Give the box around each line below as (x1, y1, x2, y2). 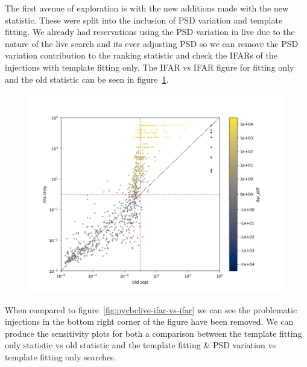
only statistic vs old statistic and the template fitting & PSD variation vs (5, 339, 276, 351)
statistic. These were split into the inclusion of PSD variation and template (5, 13, 283, 26)
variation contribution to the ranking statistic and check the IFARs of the (5, 49, 277, 62)
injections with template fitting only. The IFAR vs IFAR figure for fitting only (5, 60, 294, 73)
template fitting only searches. (5, 350, 116, 363)
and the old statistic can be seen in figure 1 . (5, 72, 169, 85)
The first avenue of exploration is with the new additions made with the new (5, 2, 289, 14)
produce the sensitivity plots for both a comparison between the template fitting (5, 327, 302, 339)
